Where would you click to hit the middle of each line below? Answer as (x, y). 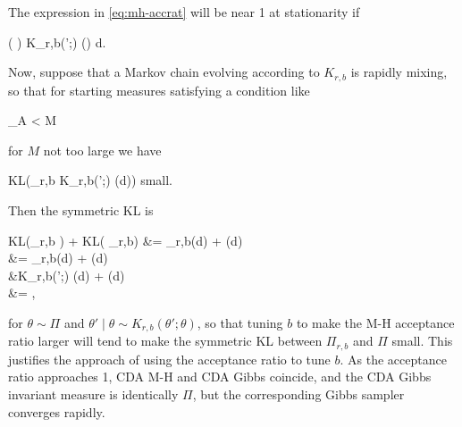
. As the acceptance (393, 359)
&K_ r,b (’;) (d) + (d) (67, 275)
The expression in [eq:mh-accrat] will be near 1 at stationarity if (184, 12)
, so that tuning (240, 322)
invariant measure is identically (93, 394)
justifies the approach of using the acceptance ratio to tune (169, 359)
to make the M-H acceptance (375, 322)
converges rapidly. (57, 411)
